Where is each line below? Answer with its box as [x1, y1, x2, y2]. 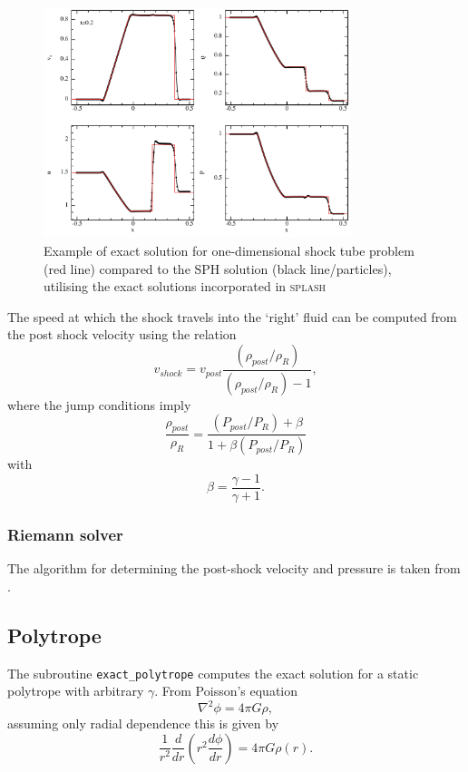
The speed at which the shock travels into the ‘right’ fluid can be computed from [7, 307, 457, 326]
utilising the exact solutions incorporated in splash [44, 277, 326, 296]
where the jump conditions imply [7, 395, 191, 414]
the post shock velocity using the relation [7, 325, 237, 344]
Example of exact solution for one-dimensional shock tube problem [44, 240, 414, 259]
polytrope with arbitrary [7, 681, 144, 700]
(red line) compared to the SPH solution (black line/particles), [44, 259, 392, 278]
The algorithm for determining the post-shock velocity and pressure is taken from [7, 559, 461, 578]
